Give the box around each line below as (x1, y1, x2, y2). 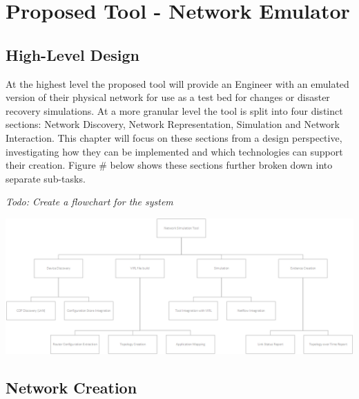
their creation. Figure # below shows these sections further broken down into (6, 158, 333, 172)
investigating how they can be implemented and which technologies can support (6, 144, 343, 158)
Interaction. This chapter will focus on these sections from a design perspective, (6, 130, 342, 145)
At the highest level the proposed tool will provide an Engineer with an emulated (6, 76, 349, 91)
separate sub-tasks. (6, 171, 86, 185)
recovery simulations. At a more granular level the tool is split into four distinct (6, 103, 343, 118)
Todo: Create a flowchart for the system (6, 194, 173, 209)
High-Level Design (6, 44, 139, 65)
